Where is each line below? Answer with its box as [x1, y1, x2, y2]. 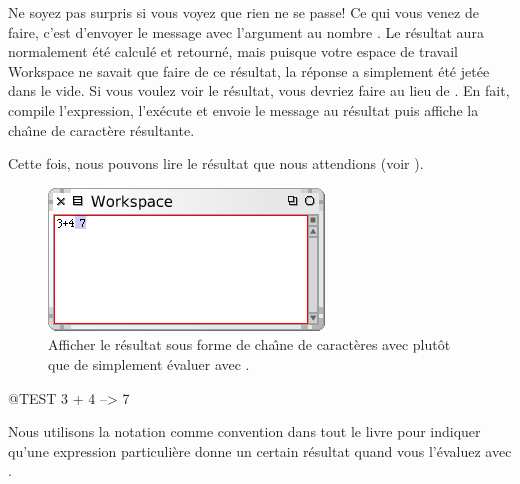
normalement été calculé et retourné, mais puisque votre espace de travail [8, 41, 458, 62]
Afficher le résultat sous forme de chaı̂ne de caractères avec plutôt [48, 334, 451, 355]
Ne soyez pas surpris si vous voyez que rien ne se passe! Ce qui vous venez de [8, 2, 479, 22]
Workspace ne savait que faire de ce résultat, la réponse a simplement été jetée [8, 60, 490, 81]
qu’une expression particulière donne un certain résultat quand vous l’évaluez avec [8, 440, 512, 461]
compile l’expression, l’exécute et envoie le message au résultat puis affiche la [8, 99, 479, 120]
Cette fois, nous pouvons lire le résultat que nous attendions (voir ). [8, 153, 424, 174]
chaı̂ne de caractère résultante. [8, 119, 195, 140]
